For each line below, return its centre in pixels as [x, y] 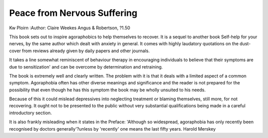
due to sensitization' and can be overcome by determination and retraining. [86, 67]
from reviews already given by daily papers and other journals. [86, 51]
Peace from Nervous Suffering [73, 13]
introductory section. [31, 113]
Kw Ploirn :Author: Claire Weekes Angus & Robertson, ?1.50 [70, 28]
